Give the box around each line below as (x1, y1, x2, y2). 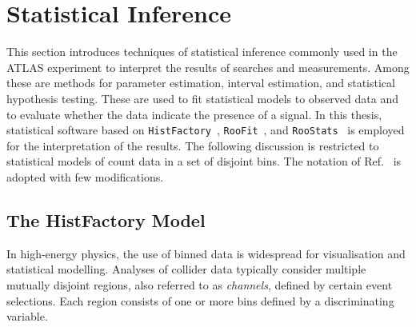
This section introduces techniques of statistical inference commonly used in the (6, 43, 398, 60)
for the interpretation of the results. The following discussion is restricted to (6, 137, 379, 154)
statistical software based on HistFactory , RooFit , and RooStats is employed (6, 122, 405, 138)
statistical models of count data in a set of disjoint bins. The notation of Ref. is (6, 153, 402, 169)
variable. (6, 308, 48, 325)
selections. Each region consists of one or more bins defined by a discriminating (6, 292, 394, 309)
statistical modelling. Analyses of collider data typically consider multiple (6, 261, 366, 277)
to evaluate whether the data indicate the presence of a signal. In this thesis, (6, 106, 382, 122)
